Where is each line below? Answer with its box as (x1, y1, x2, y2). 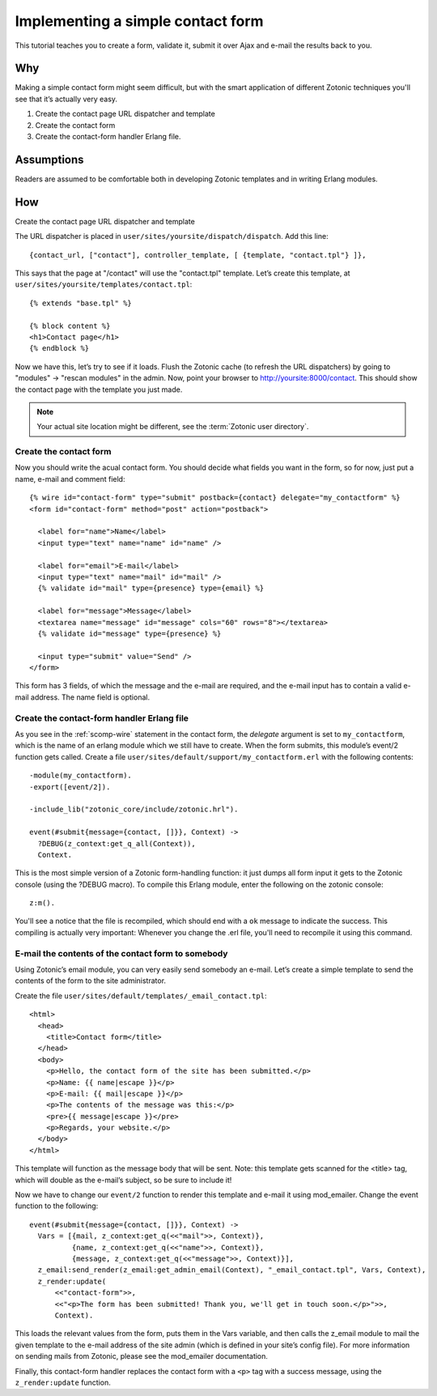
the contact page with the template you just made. (15, 385, 183, 394)
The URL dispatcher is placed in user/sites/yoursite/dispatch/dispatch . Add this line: (15, 232, 329, 241)
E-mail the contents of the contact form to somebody (15, 947, 228, 959)
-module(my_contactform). (29, 771, 133, 781)
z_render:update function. (15, 1377, 111, 1387)
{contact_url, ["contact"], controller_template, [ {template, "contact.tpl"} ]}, (29, 250, 367, 259)
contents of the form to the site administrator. (15, 976, 166, 985)
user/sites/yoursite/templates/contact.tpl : (15, 279, 193, 289)
